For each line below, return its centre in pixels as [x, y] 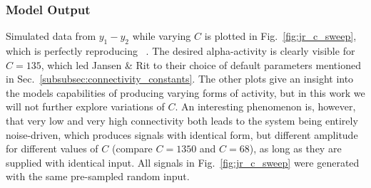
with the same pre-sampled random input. [98, 176]
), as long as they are [295, 148]
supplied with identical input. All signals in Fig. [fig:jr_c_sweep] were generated [183, 162]
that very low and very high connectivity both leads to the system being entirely [182, 120]
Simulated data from [51, 36]
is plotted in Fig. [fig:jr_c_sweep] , [280, 36]
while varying [162, 36]
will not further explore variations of [85, 106]
